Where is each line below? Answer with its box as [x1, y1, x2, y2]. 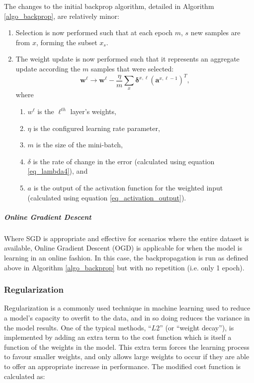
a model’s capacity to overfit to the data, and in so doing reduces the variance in [4, 312, 250, 322]
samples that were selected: [90, 63, 174, 73]
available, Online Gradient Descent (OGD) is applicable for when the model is [4, 243, 243, 253]
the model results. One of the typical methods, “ [4, 322, 152, 332]
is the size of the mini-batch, [36, 139, 123, 150]
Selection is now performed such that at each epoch [15, 27, 173, 38]
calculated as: [4, 371, 45, 381]
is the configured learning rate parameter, [33, 123, 160, 133]
